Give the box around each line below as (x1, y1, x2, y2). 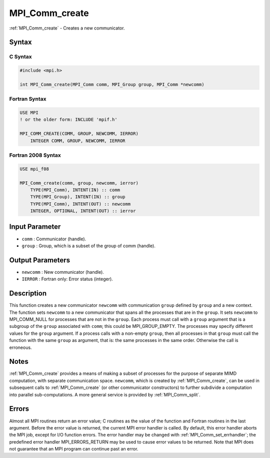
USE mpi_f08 (19, 166, 49, 172)
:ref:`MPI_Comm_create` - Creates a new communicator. (9, 25, 125, 31)
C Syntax (9, 53, 32, 60)
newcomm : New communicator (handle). (21, 269, 104, 275)
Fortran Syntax (9, 96, 46, 103)
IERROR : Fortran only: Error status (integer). (21, 276, 113, 282)
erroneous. (9, 344, 32, 350)
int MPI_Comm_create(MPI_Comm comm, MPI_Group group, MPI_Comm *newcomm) (19, 82, 204, 87)
